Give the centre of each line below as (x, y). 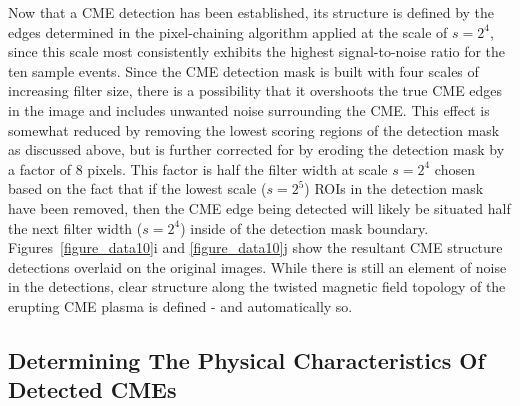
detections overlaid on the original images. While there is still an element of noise (257, 266)
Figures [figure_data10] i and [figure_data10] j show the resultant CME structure (255, 247)
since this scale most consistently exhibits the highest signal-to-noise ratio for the (257, 51)
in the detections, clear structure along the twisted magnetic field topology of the (257, 286)
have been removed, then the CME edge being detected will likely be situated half (259, 207)
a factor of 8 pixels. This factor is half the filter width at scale (198, 168)
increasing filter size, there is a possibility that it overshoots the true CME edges (255, 90)
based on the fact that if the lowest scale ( (137, 188)
